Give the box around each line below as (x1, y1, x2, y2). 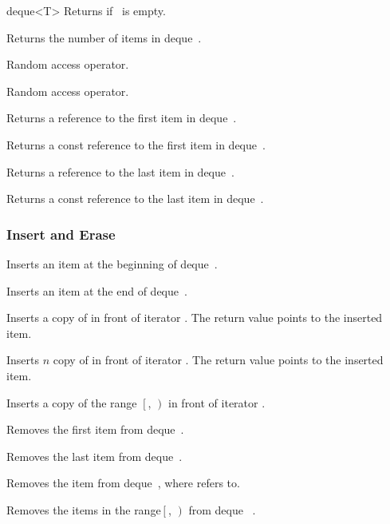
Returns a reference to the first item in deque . (6, 109, 237, 126)
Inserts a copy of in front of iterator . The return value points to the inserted (6, 309, 383, 326)
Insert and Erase (6, 224, 116, 244)
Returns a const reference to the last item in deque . (6, 190, 264, 207)
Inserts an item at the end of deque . (6, 282, 187, 299)
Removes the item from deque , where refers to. (6, 474, 240, 491)
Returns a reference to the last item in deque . (6, 163, 234, 180)
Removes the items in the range (6, 501, 161, 518)
